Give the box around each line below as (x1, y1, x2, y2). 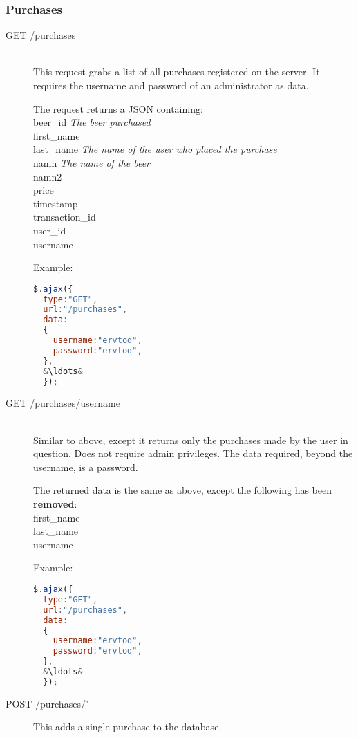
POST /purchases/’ (6, 696, 88, 710)
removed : (33, 497, 77, 511)
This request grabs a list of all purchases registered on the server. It (33, 64, 320, 79)
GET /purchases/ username (6, 396, 120, 410)
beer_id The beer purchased (33, 115, 151, 129)
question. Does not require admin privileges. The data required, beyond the (33, 446, 353, 461)
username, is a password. (33, 459, 138, 474)
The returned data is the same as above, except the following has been (33, 483, 332, 497)
